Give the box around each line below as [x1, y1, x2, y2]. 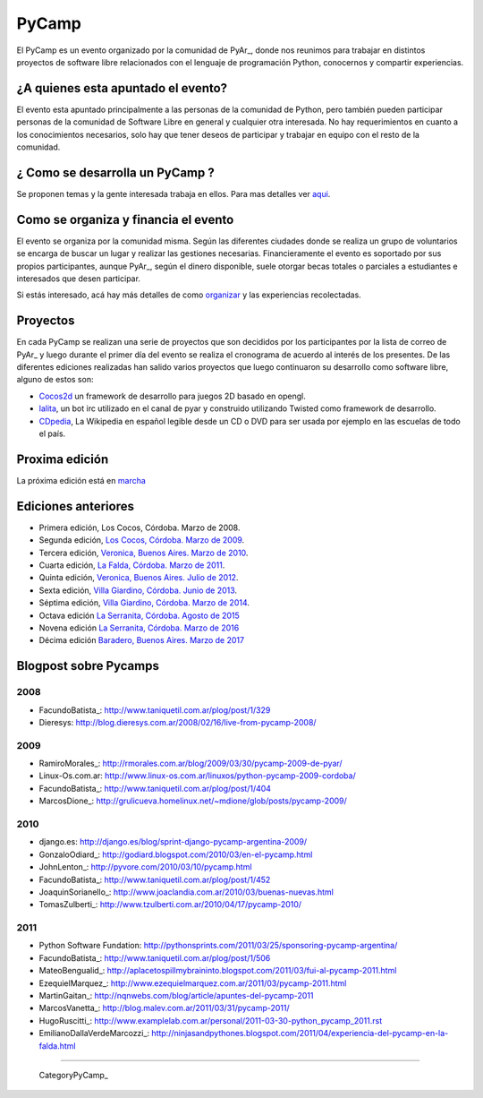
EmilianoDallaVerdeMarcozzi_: [38, 1028, 150, 1039]
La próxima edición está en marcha [16, 475, 147, 485]
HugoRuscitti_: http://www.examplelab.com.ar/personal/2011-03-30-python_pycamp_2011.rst [38, 1015, 383, 1025]
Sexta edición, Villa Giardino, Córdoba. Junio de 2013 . [38, 585, 237, 596]
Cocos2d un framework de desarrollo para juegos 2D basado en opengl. [38, 390, 306, 401]
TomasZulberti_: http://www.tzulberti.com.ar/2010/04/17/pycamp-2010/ [38, 899, 302, 910]
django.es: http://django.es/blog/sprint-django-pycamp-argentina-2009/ [38, 836, 308, 847]
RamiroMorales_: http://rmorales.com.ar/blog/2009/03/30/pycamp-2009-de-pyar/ [38, 758, 343, 769]
